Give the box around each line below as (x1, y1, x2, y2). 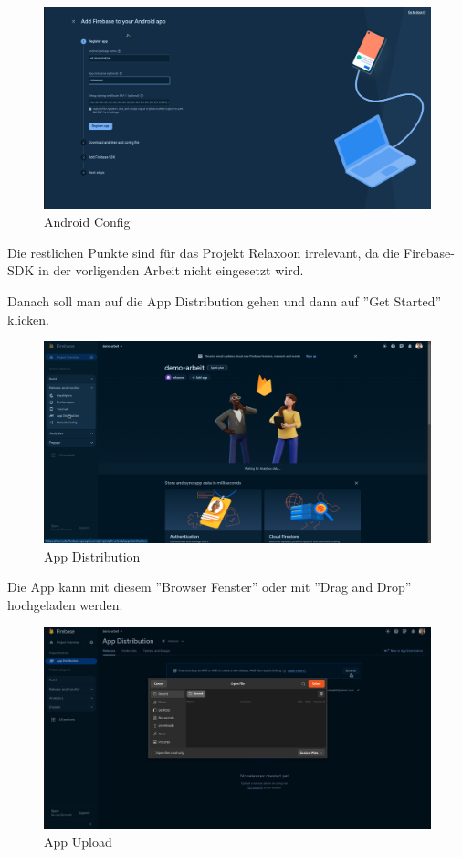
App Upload (44, 831, 112, 851)
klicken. (7, 309, 49, 328)
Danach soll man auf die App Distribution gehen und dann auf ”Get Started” (7, 292, 442, 311)
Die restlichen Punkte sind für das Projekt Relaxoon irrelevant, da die (7, 242, 400, 262)
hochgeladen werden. (7, 595, 123, 614)
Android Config (44, 212, 131, 231)
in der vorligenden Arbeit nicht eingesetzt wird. (38, 261, 304, 280)
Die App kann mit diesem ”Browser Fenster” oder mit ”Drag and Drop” (7, 577, 412, 596)
